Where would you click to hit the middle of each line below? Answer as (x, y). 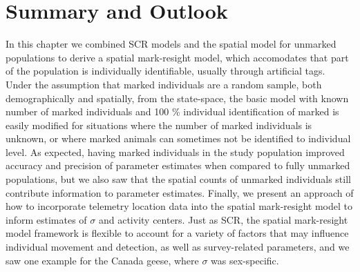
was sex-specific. (245, 260)
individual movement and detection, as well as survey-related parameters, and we (178, 247)
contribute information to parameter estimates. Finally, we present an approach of (180, 192)
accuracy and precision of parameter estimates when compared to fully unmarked (178, 165)
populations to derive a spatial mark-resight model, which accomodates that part (177, 57)
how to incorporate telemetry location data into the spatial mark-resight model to (179, 206)
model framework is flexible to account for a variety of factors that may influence (177, 233)
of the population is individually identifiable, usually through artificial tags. (165, 71)
